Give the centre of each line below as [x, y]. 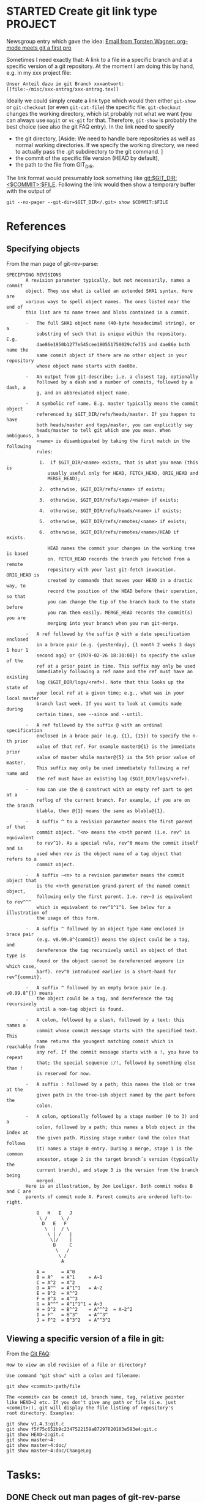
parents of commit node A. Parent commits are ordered [97, 1197]
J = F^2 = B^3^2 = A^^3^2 [74, 1320]
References [36, 226]
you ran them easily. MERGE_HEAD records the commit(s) [120, 613]
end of [15, 307]
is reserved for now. [64, 1073]
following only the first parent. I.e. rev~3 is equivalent [114, 896]
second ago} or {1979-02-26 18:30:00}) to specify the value [116, 655]
